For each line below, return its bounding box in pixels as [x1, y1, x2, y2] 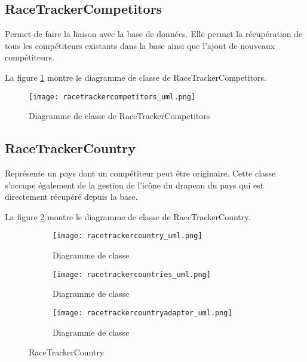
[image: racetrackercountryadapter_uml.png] [53, 308, 232, 317]
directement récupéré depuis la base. [5, 190, 138, 203]
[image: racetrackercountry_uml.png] [53, 232, 202, 241]
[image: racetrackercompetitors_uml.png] [29, 92, 196, 101]
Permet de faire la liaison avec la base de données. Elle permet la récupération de [5, 28, 303, 40]
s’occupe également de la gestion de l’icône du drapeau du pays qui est [5, 178, 264, 191]
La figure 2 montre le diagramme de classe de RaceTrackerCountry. [5, 210, 251, 223]
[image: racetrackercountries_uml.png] [53, 270, 211, 279]
